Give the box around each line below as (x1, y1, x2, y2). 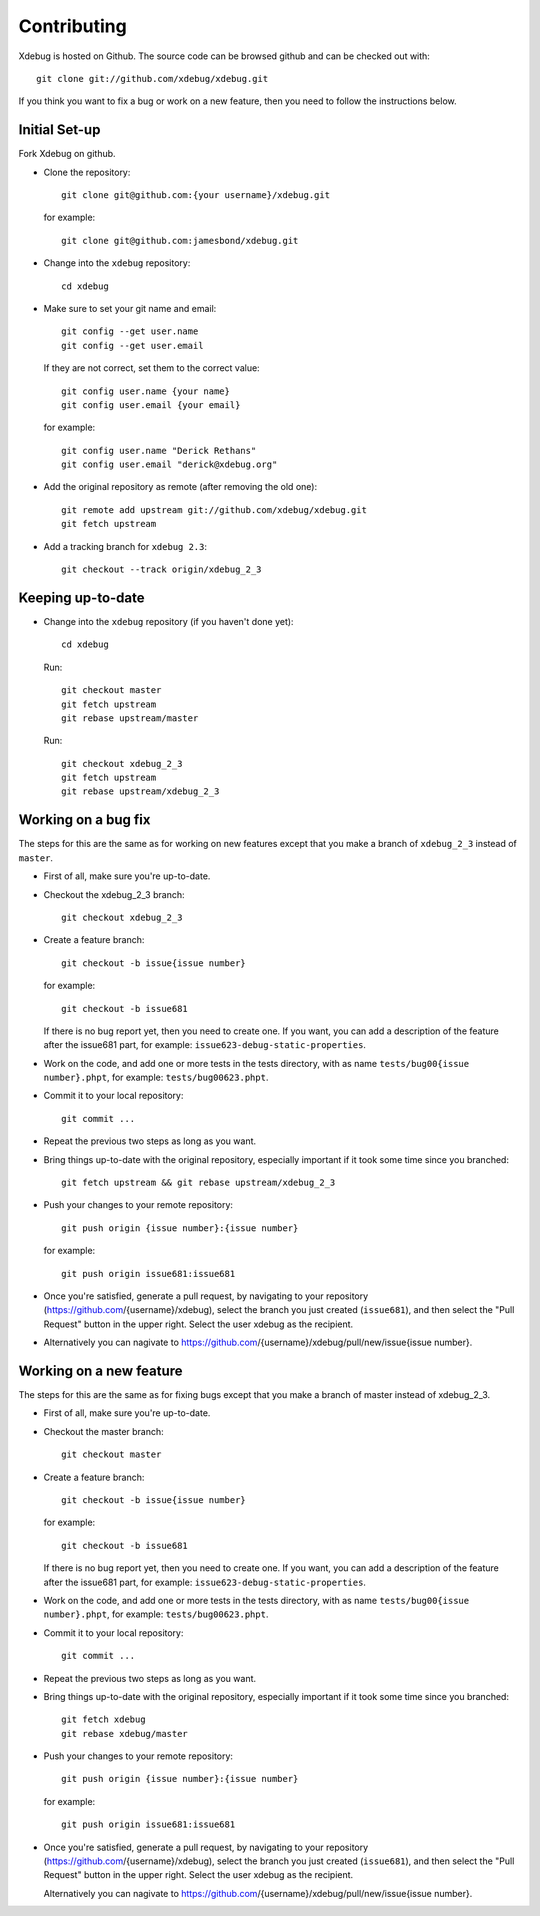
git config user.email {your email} (61, 399, 241, 410)
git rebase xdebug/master (61, 1728, 189, 1739)
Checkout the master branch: (43, 1425, 164, 1437)
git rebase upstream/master (61, 712, 199, 724)
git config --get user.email (61, 340, 204, 351)
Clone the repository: (43, 166, 131, 178)
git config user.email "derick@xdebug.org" (61, 459, 278, 470)
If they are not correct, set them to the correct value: (43, 362, 260, 374)
